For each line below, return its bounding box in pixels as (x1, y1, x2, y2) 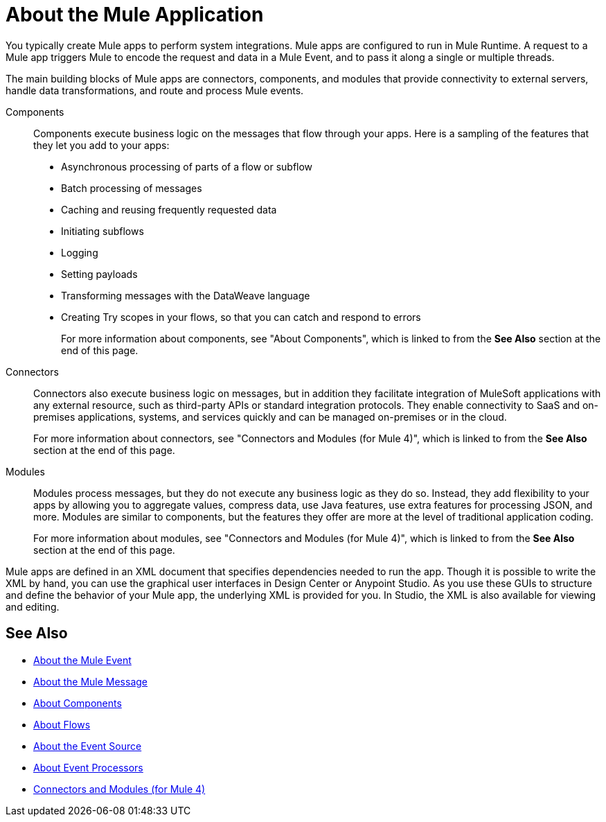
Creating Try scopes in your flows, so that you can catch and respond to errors (61, 311, 421, 323)
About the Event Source (33, 740, 142, 752)
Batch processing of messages (61, 182, 202, 194)
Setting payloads (61, 268, 138, 280)
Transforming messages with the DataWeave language (61, 289, 310, 301)
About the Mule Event (33, 654, 132, 666)
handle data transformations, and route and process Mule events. (6, 84, 304, 96)
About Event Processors (33, 761, 143, 773)
